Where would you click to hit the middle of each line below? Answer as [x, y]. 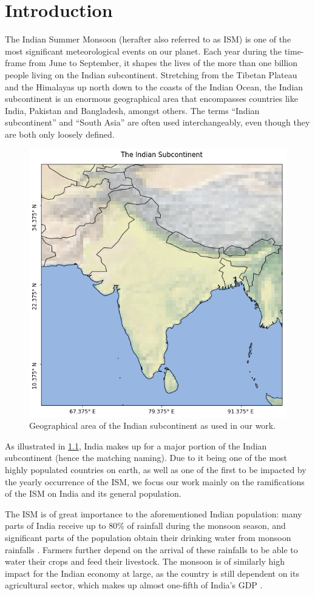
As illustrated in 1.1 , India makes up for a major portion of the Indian [136, 445]
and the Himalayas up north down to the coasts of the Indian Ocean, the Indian [154, 86]
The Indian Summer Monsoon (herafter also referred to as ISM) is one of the [148, 39]
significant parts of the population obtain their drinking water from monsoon [148, 538]
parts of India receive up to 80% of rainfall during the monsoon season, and [145, 526]
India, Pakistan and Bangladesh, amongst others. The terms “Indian [132, 110]
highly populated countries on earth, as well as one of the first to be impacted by [156, 470]
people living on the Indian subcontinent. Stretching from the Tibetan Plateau [151, 74]
